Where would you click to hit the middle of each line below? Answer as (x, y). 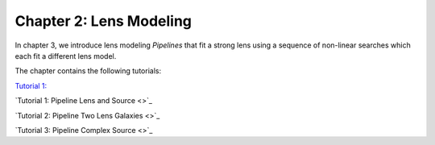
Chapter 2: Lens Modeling (104, 21)
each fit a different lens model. (66, 56)
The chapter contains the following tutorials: (88, 71)
